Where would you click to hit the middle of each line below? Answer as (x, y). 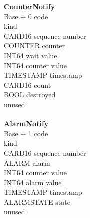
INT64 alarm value (33, 182)
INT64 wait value (31, 55)
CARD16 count (28, 84)
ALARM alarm (27, 163)
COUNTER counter (35, 46)
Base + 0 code (26, 16)
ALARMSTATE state (37, 201)
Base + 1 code (26, 133)
